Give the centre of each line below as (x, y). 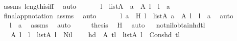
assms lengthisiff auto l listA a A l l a (87, 6)
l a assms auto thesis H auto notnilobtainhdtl (107, 25)
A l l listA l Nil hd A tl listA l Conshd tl (95, 34)
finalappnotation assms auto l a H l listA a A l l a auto (118, 15)
